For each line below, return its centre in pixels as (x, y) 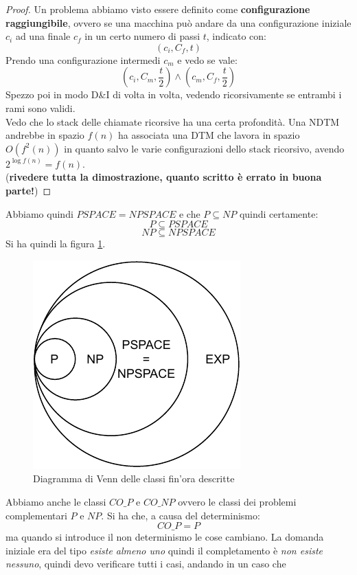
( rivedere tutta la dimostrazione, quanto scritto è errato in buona (164, 177)
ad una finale (43, 36)
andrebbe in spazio (45, 135)
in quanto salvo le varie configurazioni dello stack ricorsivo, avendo (204, 148)
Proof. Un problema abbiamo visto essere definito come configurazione (158, 9)
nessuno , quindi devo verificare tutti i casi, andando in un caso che (146, 564)
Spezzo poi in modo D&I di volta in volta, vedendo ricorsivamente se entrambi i (174, 94)
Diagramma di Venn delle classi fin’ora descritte (134, 478)
